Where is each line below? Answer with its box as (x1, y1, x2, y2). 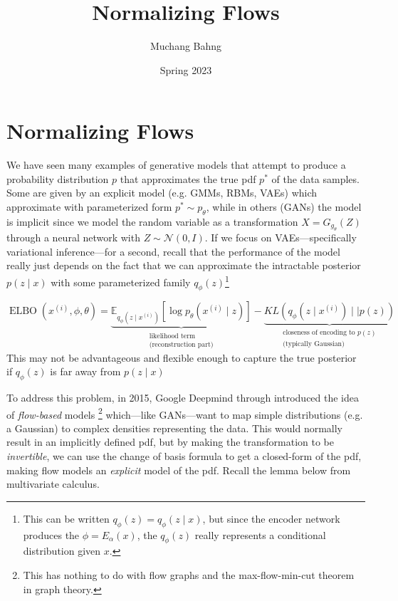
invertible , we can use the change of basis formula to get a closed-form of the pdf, (6, 448, 362, 463)
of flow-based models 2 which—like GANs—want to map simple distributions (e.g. (6, 404, 363, 422)
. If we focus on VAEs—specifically (204, 230, 357, 245)
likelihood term (149, 332, 196, 340)
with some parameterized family (51, 274, 191, 289)
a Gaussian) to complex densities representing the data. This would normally (6, 420, 343, 435)
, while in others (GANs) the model (206, 199, 362, 214)
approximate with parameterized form (6, 199, 172, 214)
